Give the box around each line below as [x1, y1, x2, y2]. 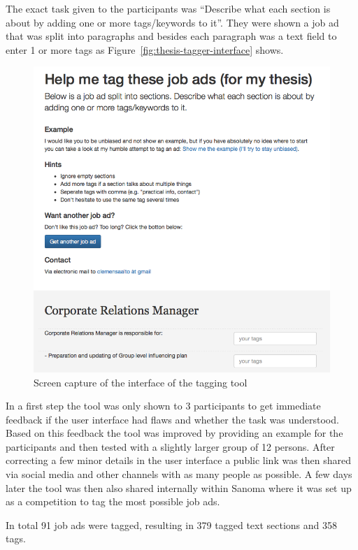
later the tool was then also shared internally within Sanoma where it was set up [6, 480, 352, 495]
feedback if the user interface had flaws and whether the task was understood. [6, 412, 339, 426]
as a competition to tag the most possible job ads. [6, 494, 220, 509]
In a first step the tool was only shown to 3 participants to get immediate [6, 398, 321, 413]
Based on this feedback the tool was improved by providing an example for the [6, 426, 343, 440]
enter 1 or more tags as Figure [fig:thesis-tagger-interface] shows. [6, 42, 284, 57]
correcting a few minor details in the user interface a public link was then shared [6, 453, 352, 468]
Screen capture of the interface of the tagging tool [34, 375, 248, 389]
